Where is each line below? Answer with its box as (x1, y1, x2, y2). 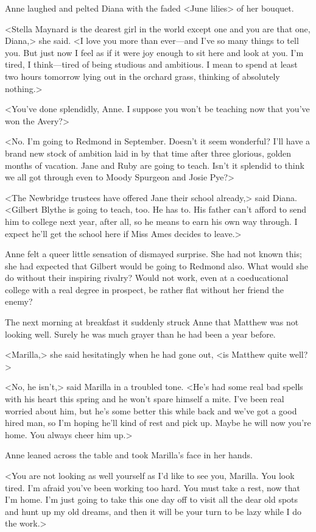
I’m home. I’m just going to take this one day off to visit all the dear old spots (5, 493, 298, 506)
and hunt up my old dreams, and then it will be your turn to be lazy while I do (5, 505, 302, 517)
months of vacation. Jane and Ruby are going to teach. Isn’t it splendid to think (5, 158, 304, 171)
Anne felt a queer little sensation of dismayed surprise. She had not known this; (5, 247, 302, 260)
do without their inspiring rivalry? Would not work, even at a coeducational (5, 271, 289, 284)
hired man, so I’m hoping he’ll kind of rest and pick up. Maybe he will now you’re (5, 416, 311, 429)
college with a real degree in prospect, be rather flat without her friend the (5, 283, 284, 296)
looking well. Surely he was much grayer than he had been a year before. (5, 327, 276, 340)
